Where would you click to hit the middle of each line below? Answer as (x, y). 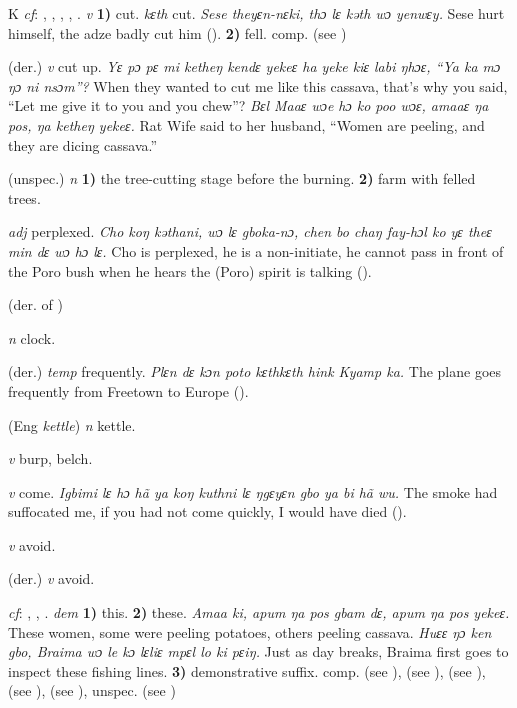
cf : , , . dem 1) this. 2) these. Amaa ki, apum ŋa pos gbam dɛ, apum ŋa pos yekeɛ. (259, 612)
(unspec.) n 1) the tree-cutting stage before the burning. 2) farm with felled (242, 178)
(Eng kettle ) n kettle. (72, 424)
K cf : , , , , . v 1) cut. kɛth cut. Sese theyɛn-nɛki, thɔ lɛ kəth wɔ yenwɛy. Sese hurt (256, 13)
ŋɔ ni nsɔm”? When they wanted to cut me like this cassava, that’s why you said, (258, 85)
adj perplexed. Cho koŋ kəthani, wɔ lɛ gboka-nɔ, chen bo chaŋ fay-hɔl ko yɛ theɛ (250, 231)
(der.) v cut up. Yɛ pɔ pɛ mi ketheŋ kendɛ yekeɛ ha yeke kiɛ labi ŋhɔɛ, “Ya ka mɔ (254, 66)
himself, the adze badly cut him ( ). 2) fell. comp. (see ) (177, 32)
